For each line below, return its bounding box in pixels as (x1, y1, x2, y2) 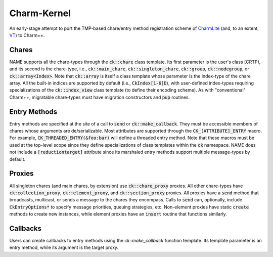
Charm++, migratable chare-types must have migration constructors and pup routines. (9, 94, 190, 100)
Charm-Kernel (9, 8, 71, 19)
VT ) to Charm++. (9, 32, 45, 38)
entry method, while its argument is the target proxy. (9, 244, 119, 250)
